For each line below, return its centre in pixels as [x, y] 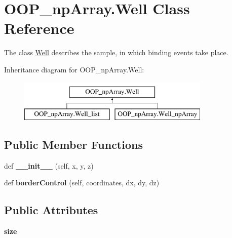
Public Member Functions [73, 145]
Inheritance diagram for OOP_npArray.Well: [74, 69]
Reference [39, 28]
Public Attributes [51, 210]
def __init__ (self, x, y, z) [49, 165]
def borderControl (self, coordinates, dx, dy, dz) [82, 183]
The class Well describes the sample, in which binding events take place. [116, 52]
